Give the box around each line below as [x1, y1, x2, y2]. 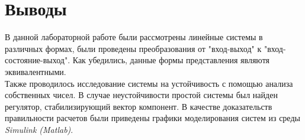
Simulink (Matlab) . [5, 123, 73, 135]
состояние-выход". [5, 54, 70, 66]
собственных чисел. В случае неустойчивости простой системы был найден [5, 89, 278, 101]
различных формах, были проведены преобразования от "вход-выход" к [5, 42, 262, 54]
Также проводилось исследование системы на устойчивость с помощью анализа [5, 77, 293, 89]
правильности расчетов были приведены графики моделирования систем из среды [5, 112, 300, 124]
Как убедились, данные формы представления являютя [72, 54, 269, 66]
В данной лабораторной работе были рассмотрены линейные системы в [5, 31, 263, 43]
